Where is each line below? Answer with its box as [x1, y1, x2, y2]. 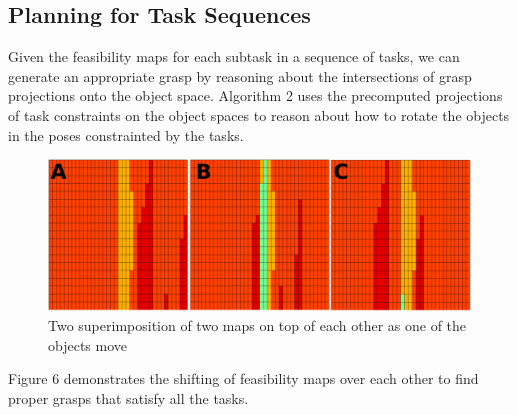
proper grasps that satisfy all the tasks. [8, 387, 249, 408]
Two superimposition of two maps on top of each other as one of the [48, 315, 467, 336]
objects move [48, 334, 128, 355]
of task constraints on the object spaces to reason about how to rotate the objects [8, 104, 510, 125]
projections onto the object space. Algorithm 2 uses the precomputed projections [8, 85, 503, 106]
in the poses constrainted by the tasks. [8, 124, 244, 145]
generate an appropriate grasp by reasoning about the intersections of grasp [8, 65, 472, 86]
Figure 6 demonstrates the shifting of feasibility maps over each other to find [8, 368, 479, 389]
